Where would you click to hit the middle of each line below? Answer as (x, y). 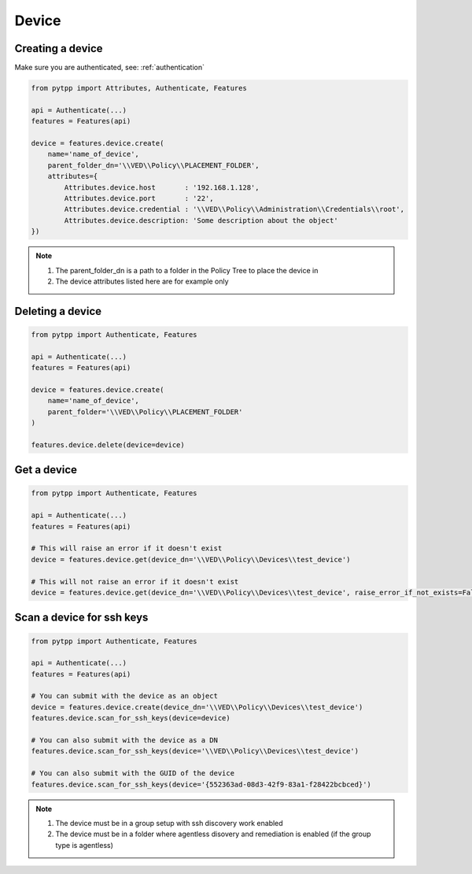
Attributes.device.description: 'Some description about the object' (201, 220)
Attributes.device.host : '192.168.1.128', (162, 187)
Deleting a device (58, 311)
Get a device (46, 470)
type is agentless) (85, 845)
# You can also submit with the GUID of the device (133, 773)
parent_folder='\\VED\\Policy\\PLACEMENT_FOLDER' (145, 412)
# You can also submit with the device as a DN (124, 741)
